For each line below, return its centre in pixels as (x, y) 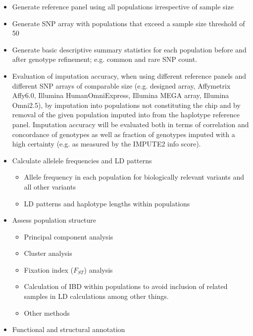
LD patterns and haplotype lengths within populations (107, 203)
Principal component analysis (69, 236)
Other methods (47, 312)
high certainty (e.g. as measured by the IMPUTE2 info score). (106, 144)
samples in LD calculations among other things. (96, 296)
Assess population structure (54, 220)
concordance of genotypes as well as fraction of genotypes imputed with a (124, 134)
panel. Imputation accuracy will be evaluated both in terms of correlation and (130, 124)
